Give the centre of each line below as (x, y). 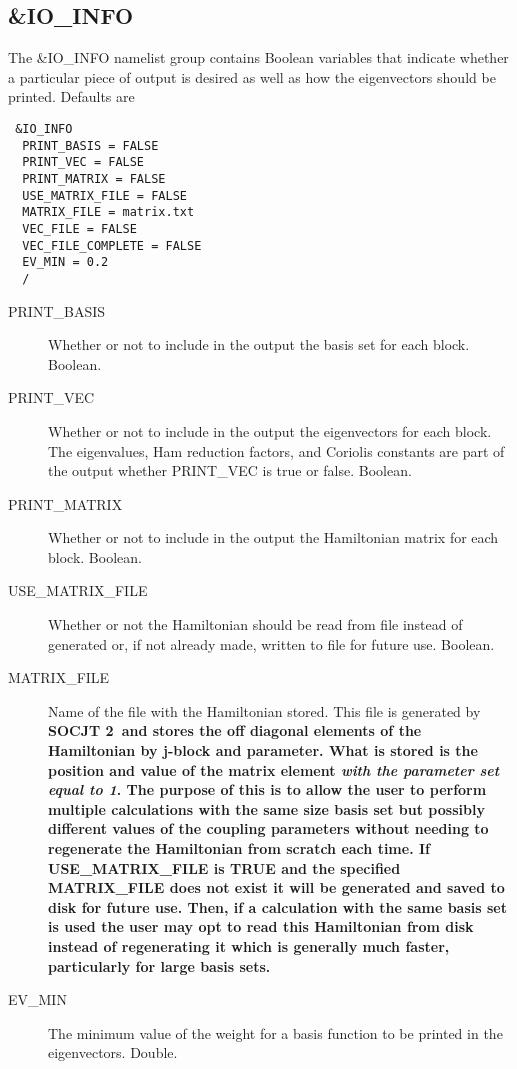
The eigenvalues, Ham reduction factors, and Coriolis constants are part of (276, 450)
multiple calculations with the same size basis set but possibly (266, 808)
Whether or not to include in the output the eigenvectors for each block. (270, 430)
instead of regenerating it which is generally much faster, (249, 945)
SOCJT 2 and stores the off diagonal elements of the (235, 730)
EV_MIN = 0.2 (65, 262)
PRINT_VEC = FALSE (83, 162)
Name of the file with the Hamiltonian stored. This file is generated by (264, 710)
